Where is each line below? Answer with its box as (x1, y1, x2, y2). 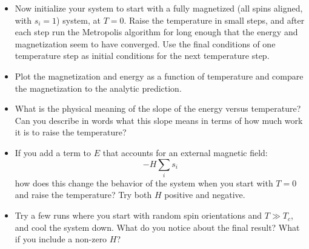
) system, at (56, 13, 101, 26)
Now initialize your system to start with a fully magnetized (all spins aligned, (15, 2, 303, 14)
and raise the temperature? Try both (15, 188, 152, 201)
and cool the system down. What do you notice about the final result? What (15, 220, 300, 233)
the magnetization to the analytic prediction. (15, 81, 182, 94)
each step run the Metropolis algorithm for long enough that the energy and (15, 26, 298, 38)
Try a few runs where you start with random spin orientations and (15, 209, 262, 222)
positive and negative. (164, 188, 245, 201)
